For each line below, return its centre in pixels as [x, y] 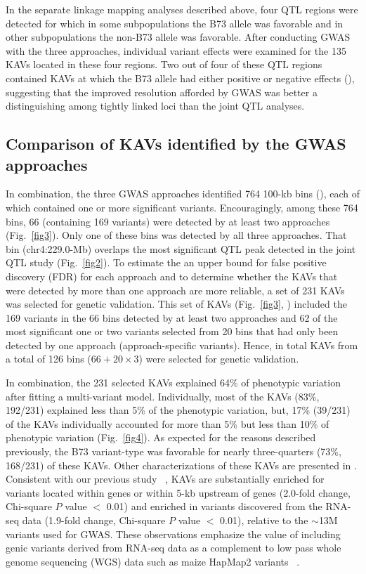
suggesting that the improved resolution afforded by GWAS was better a [162, 92]
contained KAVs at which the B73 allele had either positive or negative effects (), [180, 78]
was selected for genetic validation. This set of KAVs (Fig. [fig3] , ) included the [176, 304]
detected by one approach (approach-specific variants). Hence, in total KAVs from [182, 345]
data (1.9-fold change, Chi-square [94, 520]
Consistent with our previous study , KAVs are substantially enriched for [165, 479]
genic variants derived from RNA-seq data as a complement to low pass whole [174, 548]
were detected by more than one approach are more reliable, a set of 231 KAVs [175, 290]
